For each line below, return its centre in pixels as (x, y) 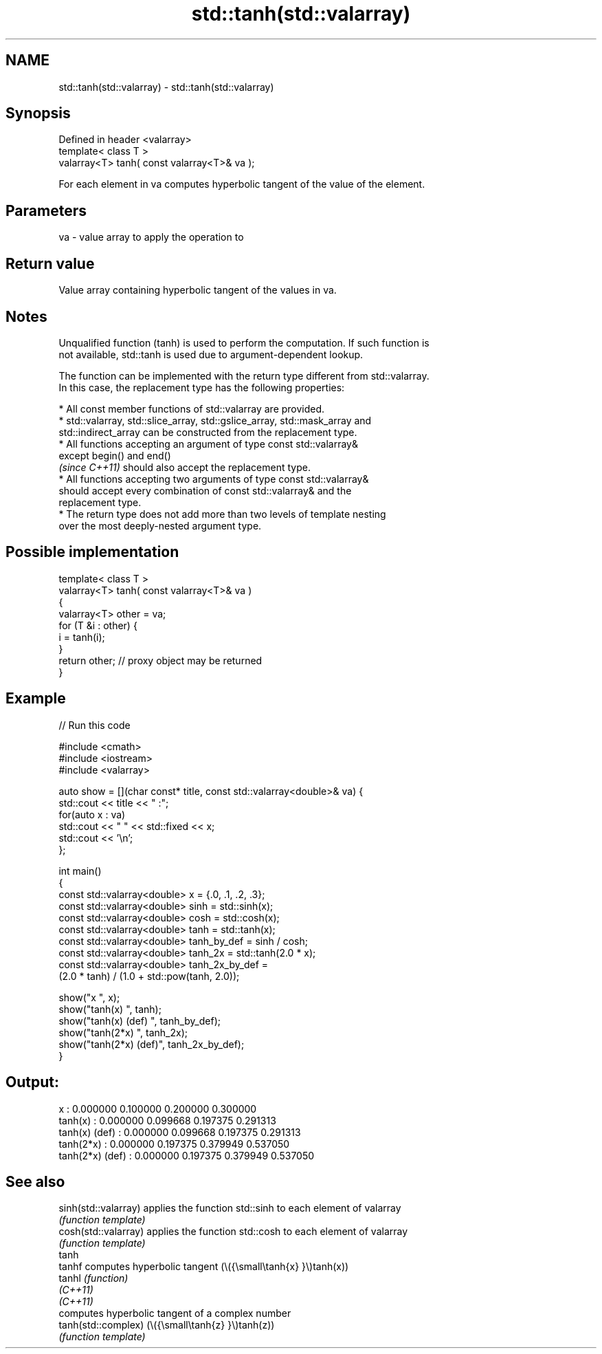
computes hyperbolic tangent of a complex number (175, 1313)
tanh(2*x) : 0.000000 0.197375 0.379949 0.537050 (174, 1144)
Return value (50, 263)
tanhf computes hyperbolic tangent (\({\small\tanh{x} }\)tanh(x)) (204, 1267)
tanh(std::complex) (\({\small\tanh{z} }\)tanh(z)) (167, 1325)
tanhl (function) (93, 1278)
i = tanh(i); (82, 637)
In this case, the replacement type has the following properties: (202, 387)
